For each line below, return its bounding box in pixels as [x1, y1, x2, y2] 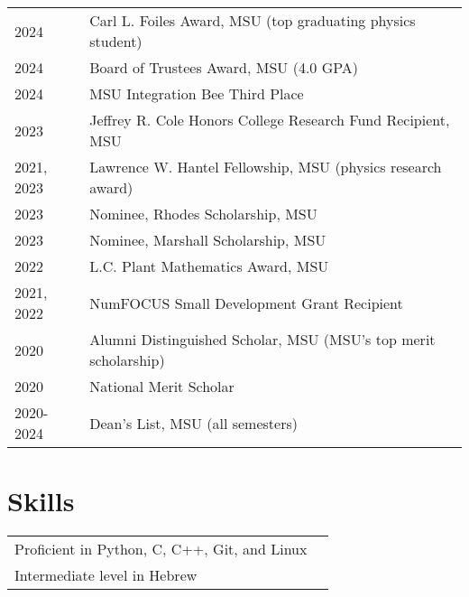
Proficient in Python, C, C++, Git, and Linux [14, 538, 308, 560]
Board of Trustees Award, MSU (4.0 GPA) [89, 57, 359, 78]
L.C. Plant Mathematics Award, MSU [89, 256, 329, 276]
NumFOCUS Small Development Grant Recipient [89, 292, 403, 313]
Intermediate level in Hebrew [14, 564, 198, 586]
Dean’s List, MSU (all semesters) [89, 412, 298, 434]
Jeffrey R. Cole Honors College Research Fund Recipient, [89, 109, 450, 130]
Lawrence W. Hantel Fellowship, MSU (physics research [89, 156, 442, 177]
